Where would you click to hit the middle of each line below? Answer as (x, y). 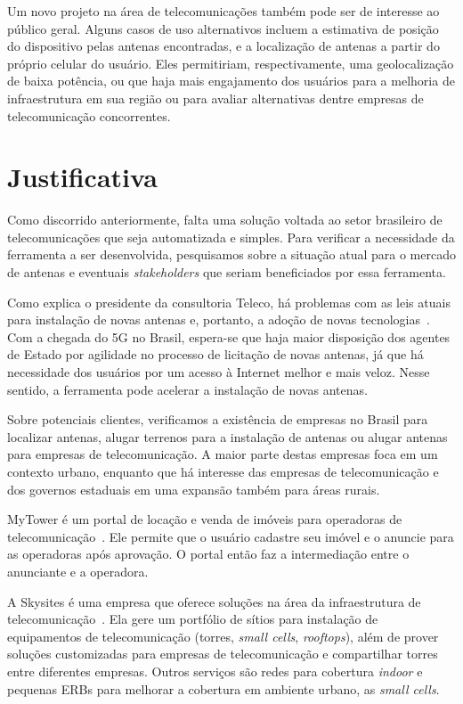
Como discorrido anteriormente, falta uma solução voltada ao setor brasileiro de (225, 220)
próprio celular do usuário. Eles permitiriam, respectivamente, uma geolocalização (231, 63)
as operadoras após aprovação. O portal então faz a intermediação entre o (208, 554)
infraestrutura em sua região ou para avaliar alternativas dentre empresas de (215, 98)
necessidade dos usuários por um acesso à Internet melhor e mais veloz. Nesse (219, 372)
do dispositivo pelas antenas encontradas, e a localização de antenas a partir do (223, 46)
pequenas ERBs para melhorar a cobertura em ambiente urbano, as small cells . (223, 688)
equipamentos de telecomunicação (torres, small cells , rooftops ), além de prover (223, 636)
